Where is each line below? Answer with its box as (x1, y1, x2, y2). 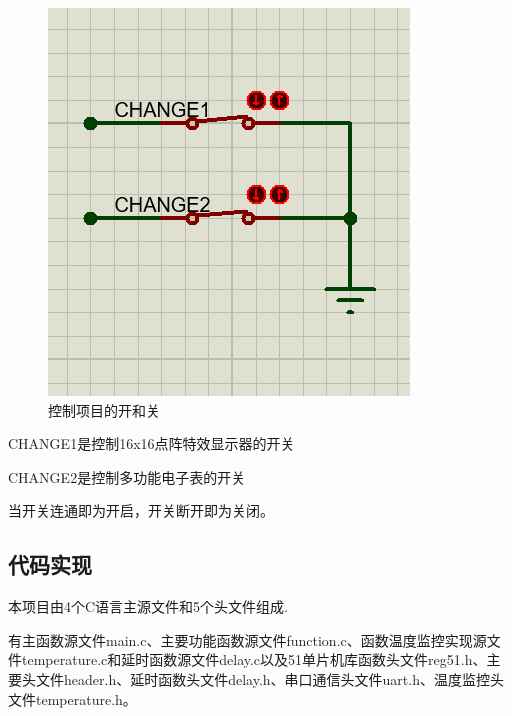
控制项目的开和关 (48, 399, 160, 420)
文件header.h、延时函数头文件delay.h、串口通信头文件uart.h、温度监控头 (35, 668, 504, 689)
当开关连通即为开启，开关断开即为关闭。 (8, 500, 274, 521)
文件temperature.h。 (8, 688, 137, 709)
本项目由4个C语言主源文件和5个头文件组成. (8, 596, 288, 617)
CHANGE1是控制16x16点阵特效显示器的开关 (8, 433, 295, 454)
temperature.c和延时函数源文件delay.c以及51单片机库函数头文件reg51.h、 (21, 649, 487, 670)
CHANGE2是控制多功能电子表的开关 (8, 466, 246, 487)
